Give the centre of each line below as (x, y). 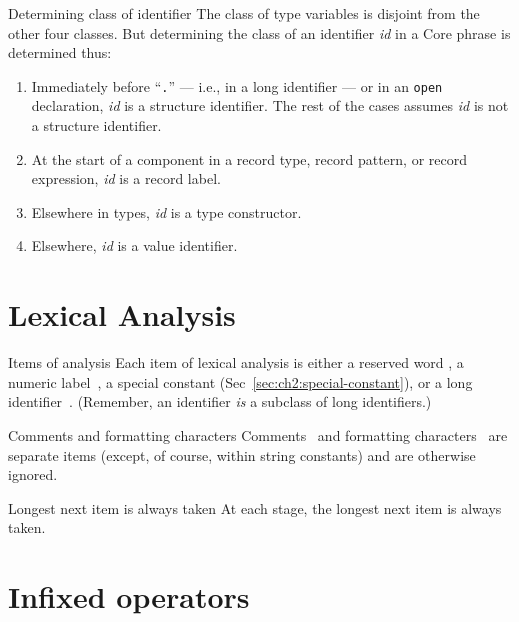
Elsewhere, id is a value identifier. (134, 245)
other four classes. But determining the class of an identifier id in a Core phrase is (259, 32)
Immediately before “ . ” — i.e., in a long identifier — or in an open (237, 85)
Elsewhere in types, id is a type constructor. (166, 211)
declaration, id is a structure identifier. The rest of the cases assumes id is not (270, 105)
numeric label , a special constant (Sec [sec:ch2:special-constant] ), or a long (240, 381)
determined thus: (60, 52)
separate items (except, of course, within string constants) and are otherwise (242, 454)
